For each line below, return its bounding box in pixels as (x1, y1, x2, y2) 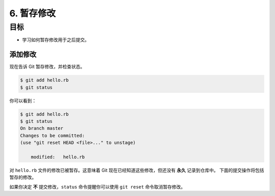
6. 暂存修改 (9, 8, 56, 19)
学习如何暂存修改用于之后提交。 (22, 37, 89, 43)
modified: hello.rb (31, 154, 85, 160)
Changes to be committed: (20, 133, 85, 138)
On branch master (20, 126, 64, 131)
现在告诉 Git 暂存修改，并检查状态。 (9, 64, 85, 70)
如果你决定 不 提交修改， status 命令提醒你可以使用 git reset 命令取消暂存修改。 (9, 184, 186, 190)
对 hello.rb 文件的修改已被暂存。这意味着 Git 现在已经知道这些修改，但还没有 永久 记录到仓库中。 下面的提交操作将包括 (9, 167, 264, 173)
